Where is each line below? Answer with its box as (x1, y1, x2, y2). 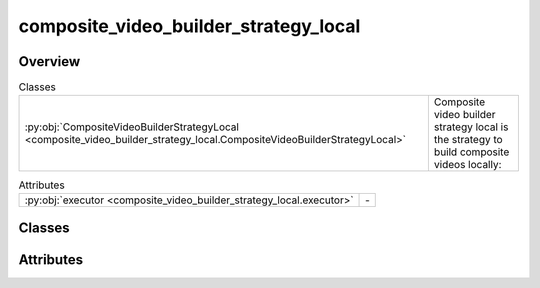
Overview (18, 53, 81, 70)
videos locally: (433, 158, 502, 172)
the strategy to (433, 133, 504, 147)
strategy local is (433, 120, 509, 134)
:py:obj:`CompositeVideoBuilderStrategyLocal (24, 120, 240, 134)
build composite (433, 145, 510, 159)
